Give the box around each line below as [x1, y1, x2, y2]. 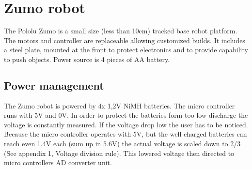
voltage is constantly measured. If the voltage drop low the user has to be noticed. [4, 119, 248, 129]
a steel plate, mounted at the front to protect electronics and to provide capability [4, 45, 248, 55]
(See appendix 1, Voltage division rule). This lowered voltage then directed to [4, 148, 235, 158]
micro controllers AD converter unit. [4, 157, 112, 168]
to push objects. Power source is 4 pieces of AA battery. [4, 54, 170, 64]
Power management [4, 77, 104, 92]
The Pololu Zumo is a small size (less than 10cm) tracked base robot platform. [4, 26, 237, 36]
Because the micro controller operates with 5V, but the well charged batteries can [4, 129, 247, 139]
